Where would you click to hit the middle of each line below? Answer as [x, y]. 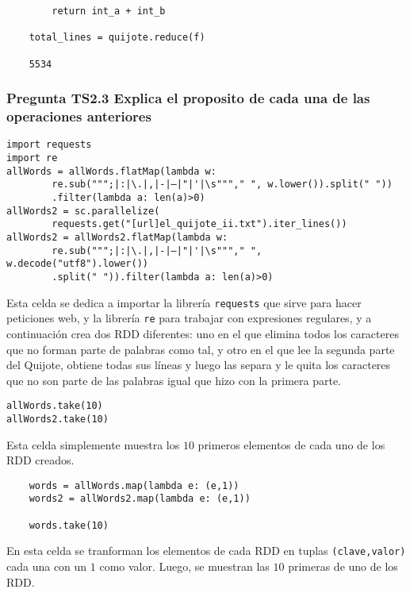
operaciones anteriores [79, 116]
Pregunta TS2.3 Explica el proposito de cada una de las [188, 98]
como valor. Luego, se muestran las [184, 566]
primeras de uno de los [343, 566]
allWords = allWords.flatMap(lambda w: [111, 171]
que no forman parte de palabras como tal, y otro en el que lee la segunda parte [201, 349]
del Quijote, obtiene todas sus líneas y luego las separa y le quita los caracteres [199, 365]
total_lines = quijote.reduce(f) [117, 38]
